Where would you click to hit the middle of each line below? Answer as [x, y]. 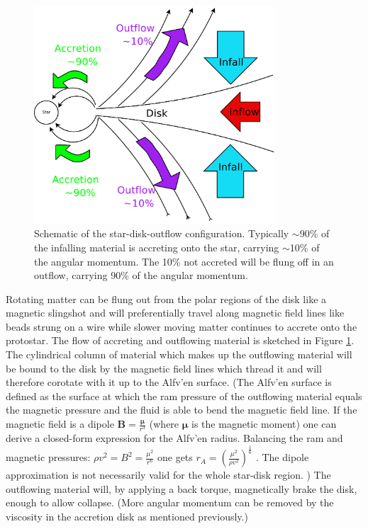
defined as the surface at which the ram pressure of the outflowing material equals [184, 396]
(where [164, 424]
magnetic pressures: [48, 457]
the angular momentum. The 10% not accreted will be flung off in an [184, 261]
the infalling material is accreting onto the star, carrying [157, 247]
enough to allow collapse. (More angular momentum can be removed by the [170, 502]
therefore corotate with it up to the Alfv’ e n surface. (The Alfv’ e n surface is [169, 382]
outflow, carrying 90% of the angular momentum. [141, 275]
